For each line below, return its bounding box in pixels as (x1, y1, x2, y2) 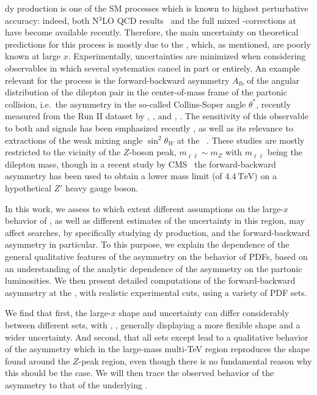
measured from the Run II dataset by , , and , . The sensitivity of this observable (5, 109, 308, 122)
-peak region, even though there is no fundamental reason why (78, 354, 312, 367)
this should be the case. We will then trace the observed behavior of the (5, 366, 274, 379)
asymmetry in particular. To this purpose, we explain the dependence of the (5, 238, 290, 251)
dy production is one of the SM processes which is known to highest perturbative (5, 2, 308, 14)
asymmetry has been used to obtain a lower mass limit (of (5, 169, 222, 182)
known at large (5, 50, 61, 62)
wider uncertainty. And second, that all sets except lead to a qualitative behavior (5, 330, 308, 343)
